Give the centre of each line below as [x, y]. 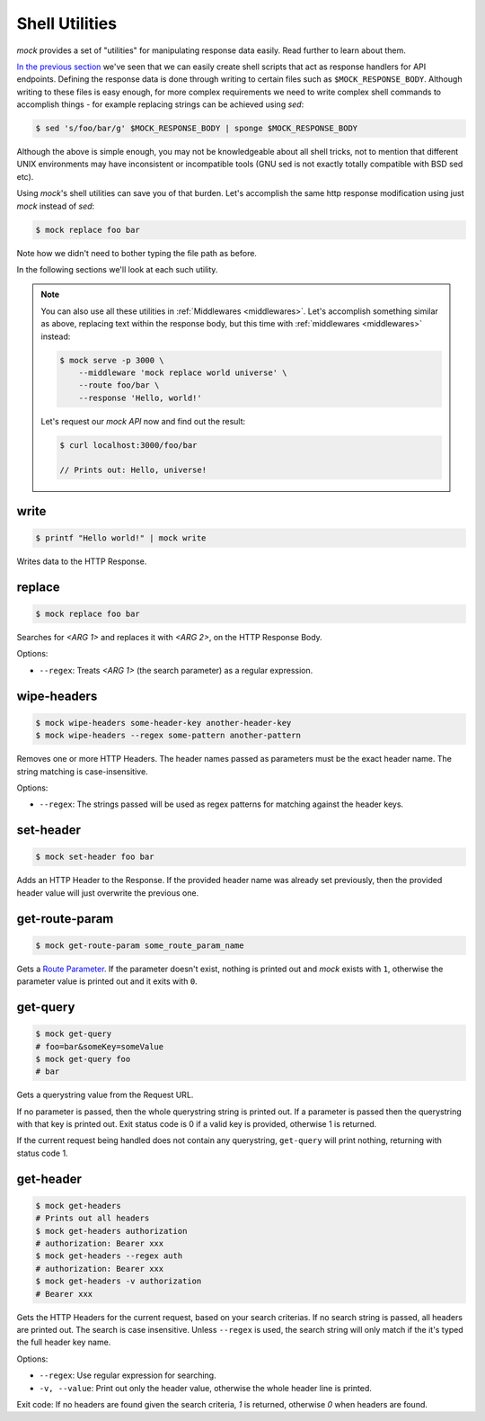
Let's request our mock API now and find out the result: [143, 421]
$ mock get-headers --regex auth [109, 1256]
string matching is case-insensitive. [82, 771]
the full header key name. [64, 1342]
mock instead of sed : [56, 206]
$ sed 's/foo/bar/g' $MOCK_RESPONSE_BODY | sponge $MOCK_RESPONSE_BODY [197, 129]
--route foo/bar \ [119, 385]
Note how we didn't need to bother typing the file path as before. [137, 253]
